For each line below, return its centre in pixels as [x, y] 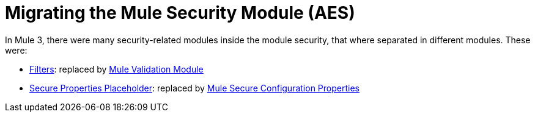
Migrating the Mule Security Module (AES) [180, 13]
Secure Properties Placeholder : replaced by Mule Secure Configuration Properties [194, 88]
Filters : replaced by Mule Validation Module [116, 69]
